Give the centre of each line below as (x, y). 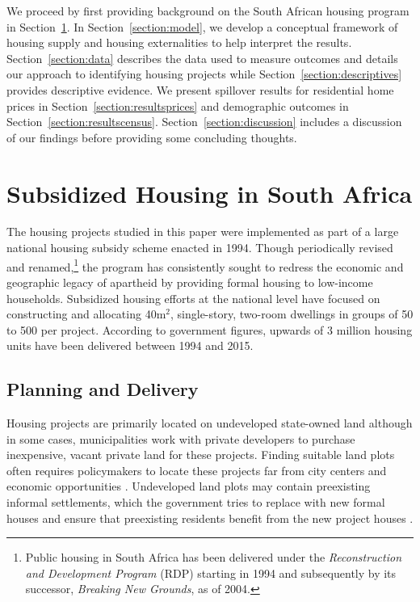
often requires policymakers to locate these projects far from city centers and (197, 470)
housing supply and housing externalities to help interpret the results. (179, 42)
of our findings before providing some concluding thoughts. (152, 137)
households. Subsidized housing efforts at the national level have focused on (193, 298)
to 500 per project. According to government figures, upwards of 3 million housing (210, 329)
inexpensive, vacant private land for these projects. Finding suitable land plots (201, 455)
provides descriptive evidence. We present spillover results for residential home (200, 89)
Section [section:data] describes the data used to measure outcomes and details (202, 58)
